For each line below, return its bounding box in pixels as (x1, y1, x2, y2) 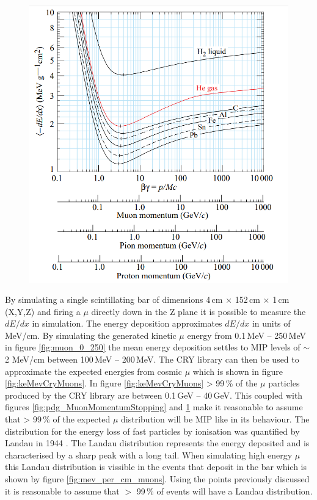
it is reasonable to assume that (5, 484, 120, 497)
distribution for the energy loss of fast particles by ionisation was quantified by (5, 424, 300, 437)
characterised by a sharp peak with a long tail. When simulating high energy (5, 448, 293, 461)
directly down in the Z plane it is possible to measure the (91, 305, 306, 317)
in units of (252, 317, 291, 330)
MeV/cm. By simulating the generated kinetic (5, 328, 177, 341)
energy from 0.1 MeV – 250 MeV (187, 328, 306, 341)
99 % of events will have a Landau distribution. (136, 484, 313, 497)
